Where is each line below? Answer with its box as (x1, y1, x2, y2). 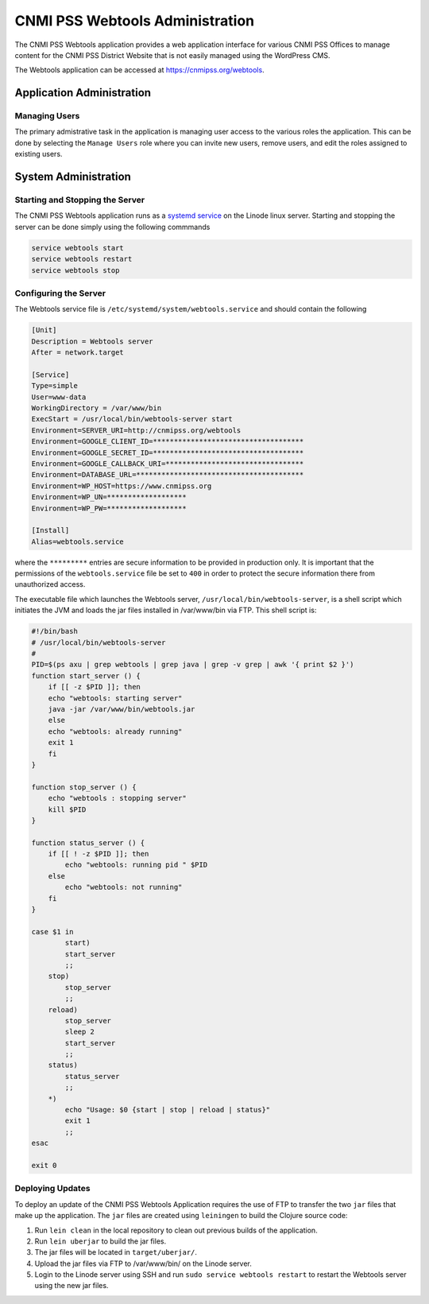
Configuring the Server (14, 287, 106, 298)
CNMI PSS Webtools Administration (14, 12, 255, 29)
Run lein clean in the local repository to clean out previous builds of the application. (34, 1225, 318, 1235)
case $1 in (31, 927, 74, 936)
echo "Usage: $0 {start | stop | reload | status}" (64, 1105, 271, 1115)
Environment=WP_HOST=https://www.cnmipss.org (31, 481, 212, 491)
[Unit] (31, 326, 57, 335)
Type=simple (31, 382, 79, 390)
